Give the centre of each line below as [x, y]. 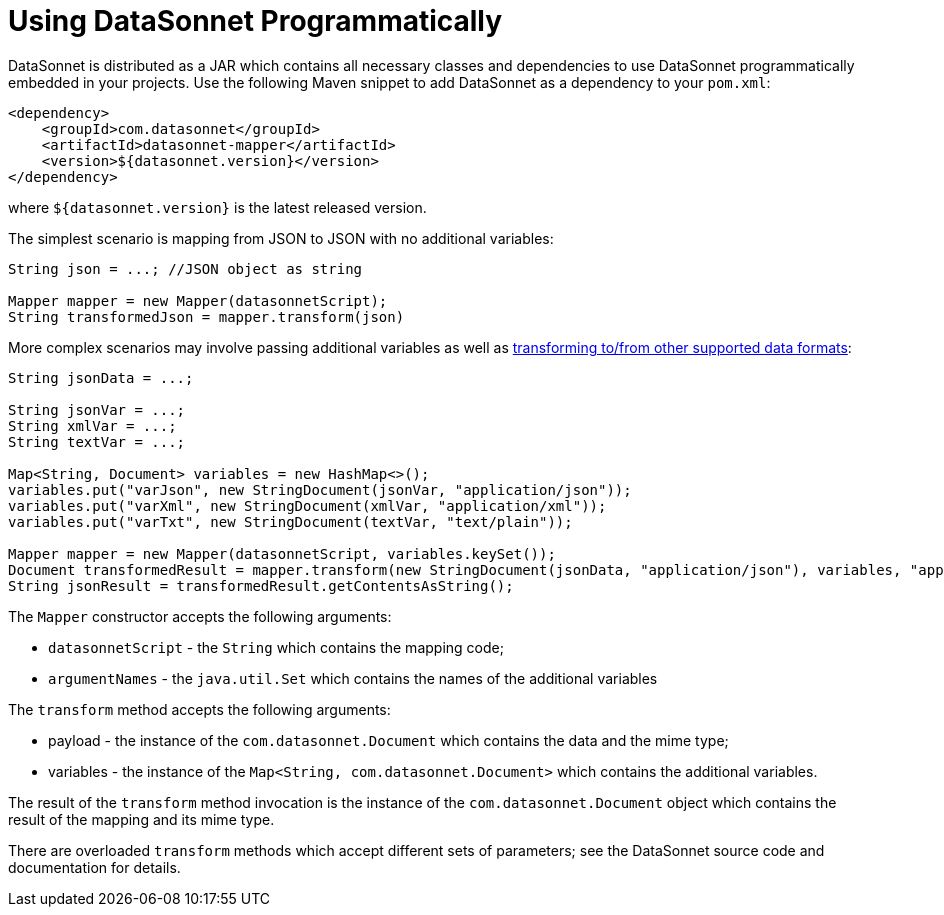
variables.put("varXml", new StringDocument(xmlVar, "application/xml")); [307, 505]
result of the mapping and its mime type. [141, 819]
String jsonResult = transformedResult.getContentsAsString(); [261, 585]
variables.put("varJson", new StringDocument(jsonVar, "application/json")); [320, 489]
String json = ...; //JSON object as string [185, 268]
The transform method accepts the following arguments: [199, 709]
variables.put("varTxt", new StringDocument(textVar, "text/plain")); [290, 521]
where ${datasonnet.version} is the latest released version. [217, 207]
